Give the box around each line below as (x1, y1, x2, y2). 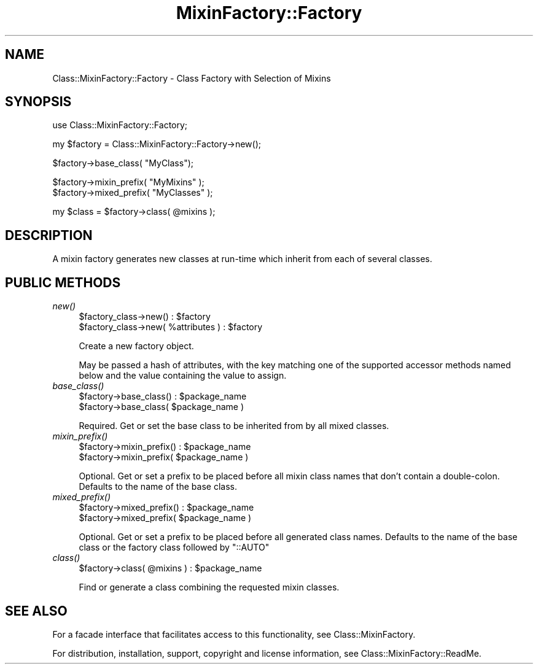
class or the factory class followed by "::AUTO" (79, 542, 270, 553)
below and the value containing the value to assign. (79, 370, 287, 381)
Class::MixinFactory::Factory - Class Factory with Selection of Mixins (52, 72, 331, 83)
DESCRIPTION (5, 227, 93, 243)
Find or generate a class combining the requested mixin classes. (79, 582, 340, 593)
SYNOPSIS (5, 94, 72, 110)
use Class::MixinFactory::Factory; (52, 120, 188, 131)
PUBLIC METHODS (5, 274, 121, 290)
